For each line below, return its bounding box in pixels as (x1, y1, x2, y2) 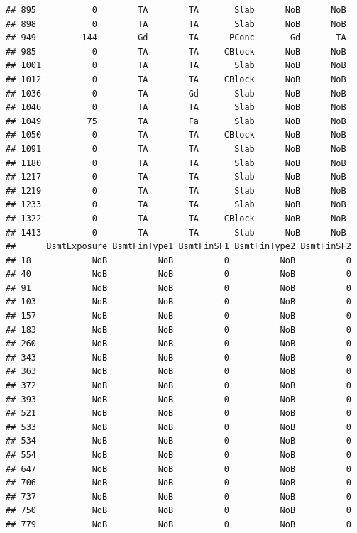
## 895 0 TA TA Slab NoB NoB (6, 5, 346, 15)
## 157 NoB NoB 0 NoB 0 (6, 311, 351, 322)
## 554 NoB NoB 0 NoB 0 (6, 450, 351, 460)
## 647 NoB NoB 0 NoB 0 (6, 463, 351, 474)
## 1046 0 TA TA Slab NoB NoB (6, 102, 346, 113)
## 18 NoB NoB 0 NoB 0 (6, 255, 351, 265)
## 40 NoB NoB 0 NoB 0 (6, 269, 351, 280)
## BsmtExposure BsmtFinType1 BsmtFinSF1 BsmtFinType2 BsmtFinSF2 (6, 241, 351, 252)
